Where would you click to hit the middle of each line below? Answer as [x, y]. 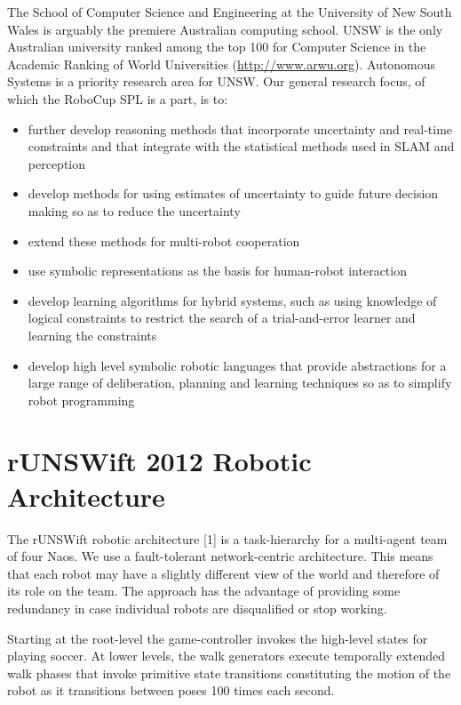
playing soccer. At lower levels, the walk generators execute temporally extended [227, 656]
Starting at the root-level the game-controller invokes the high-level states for [218, 638]
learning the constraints [92, 335]
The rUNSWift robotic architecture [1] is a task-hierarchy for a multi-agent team [227, 538]
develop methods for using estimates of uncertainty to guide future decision [233, 193]
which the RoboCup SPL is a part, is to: [118, 98]
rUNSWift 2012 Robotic [159, 461]
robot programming [81, 400]
